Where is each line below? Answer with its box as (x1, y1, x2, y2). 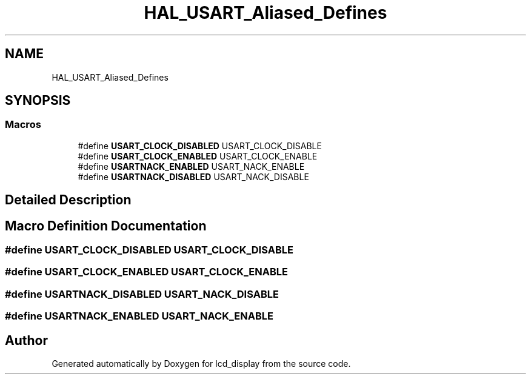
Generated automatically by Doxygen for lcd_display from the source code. (52, 358, 351, 369)
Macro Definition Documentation (5, 218, 207, 233)
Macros (5, 118, 41, 131)
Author (5, 332, 48, 348)
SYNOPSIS (5, 93, 71, 109)
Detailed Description (5, 192, 132, 208)
